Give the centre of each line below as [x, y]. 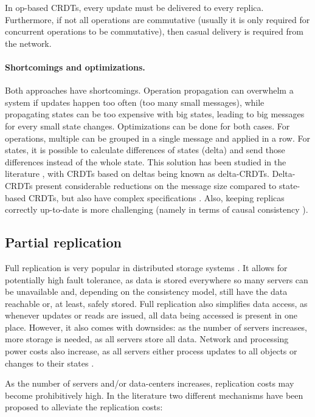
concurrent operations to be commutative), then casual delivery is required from [154, 31]
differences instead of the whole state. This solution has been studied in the [146, 161]
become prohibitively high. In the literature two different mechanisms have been [154, 395]
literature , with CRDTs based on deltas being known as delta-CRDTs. [137, 174]
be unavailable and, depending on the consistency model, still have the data [146, 291]
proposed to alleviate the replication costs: [84, 407]
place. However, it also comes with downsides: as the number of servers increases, [156, 327]
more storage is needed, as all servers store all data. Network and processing [147, 339]
